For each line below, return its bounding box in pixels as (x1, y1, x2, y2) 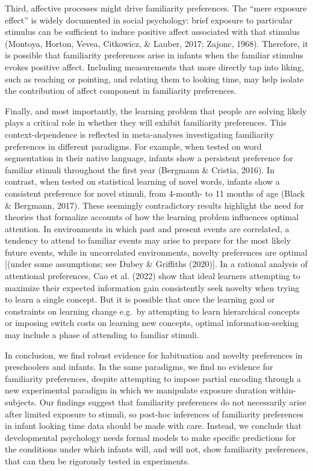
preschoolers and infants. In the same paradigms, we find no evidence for (5, 360, 273, 373)
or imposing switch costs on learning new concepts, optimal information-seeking (5, 316, 299, 329)
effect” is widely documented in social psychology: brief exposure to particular (5, 13, 293, 26)
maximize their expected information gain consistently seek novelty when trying (5, 281, 300, 294)
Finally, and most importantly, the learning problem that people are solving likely (5, 104, 307, 117)
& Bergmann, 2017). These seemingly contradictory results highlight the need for (5, 199, 304, 211)
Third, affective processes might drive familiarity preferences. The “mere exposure (5, 2, 307, 14)
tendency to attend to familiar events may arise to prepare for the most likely (5, 234, 291, 247)
